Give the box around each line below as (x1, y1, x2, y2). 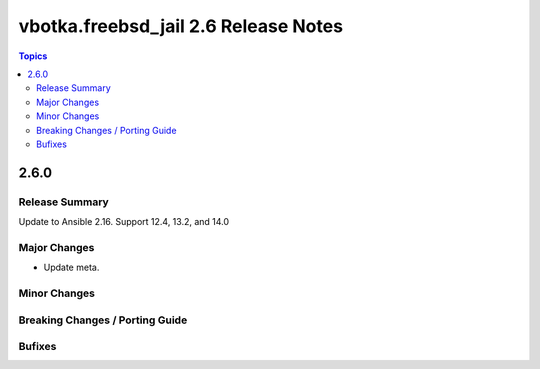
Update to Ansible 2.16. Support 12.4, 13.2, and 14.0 (18, 216, 230, 228)
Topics (18, 50, 48, 62)
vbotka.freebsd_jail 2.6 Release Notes (18, 15, 344, 37)
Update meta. (43, 261, 100, 274)
